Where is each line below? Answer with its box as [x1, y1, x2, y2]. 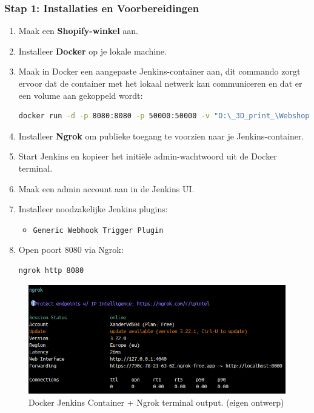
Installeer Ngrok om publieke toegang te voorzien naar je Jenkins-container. [18, 129, 304, 142]
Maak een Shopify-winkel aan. [18, 24, 138, 37]
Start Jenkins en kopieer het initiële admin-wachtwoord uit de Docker [18, 150, 277, 163]
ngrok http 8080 [18, 266, 84, 275]
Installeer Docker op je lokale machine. [18, 44, 167, 57]
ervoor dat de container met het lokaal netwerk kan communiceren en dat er [18, 77, 302, 89]
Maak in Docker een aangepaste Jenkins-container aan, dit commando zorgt [18, 65, 301, 78]
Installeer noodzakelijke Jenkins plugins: [18, 203, 168, 215]
